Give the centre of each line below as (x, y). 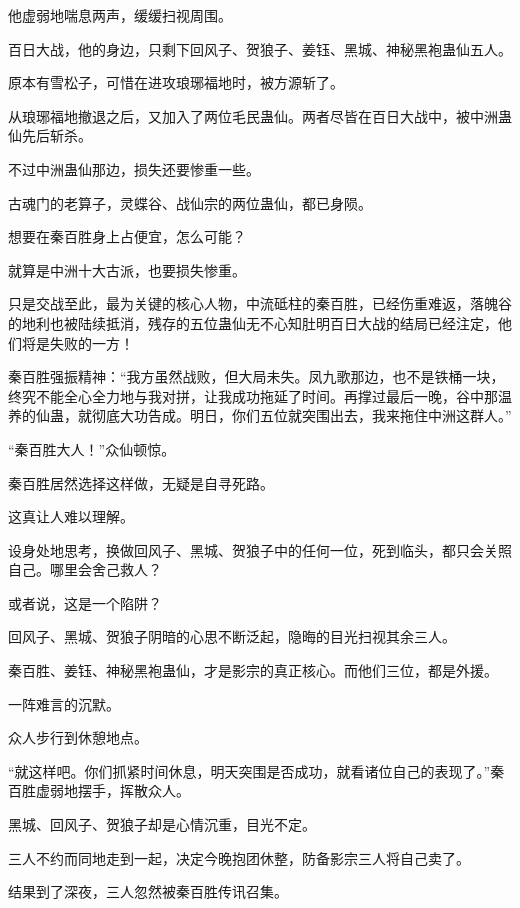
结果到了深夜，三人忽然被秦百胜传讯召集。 (148, 891)
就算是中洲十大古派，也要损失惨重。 (127, 269)
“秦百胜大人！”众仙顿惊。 (92, 448)
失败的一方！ (91, 342)
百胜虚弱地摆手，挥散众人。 (99, 790)
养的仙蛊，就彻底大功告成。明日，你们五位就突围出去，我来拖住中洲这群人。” (260, 415)
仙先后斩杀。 (50, 135)
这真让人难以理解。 (71, 516)
